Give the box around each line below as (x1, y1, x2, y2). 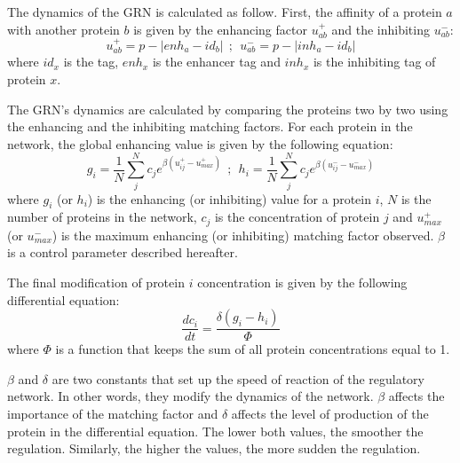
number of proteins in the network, (7, 208, 197, 226)
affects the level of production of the (231, 404, 429, 422)
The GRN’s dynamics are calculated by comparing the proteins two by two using (7, 99, 448, 118)
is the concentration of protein (214, 208, 380, 226)
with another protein (7, 20, 120, 38)
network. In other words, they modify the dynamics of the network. (7, 387, 374, 405)
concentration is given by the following (197, 272, 408, 291)
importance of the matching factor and (7, 404, 218, 422)
